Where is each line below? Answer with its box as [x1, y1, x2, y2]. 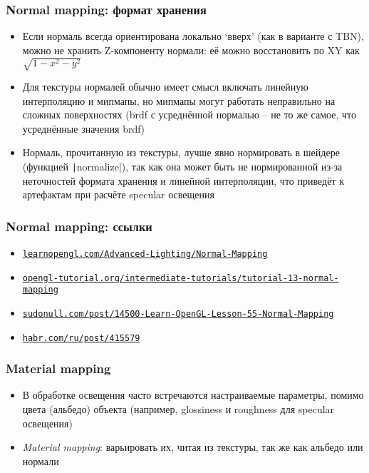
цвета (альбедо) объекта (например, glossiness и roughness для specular [22, 402, 335, 417]
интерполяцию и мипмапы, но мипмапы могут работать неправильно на [22, 93, 336, 108]
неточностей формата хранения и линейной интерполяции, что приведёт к [22, 173, 344, 188]
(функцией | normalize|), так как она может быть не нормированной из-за [22, 158, 343, 173]
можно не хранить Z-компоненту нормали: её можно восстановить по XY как [22, 42, 360, 57]
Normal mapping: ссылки [6, 217, 152, 235]
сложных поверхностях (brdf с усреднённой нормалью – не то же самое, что [22, 107, 356, 122]
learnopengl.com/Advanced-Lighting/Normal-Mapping [22, 248, 268, 259]
